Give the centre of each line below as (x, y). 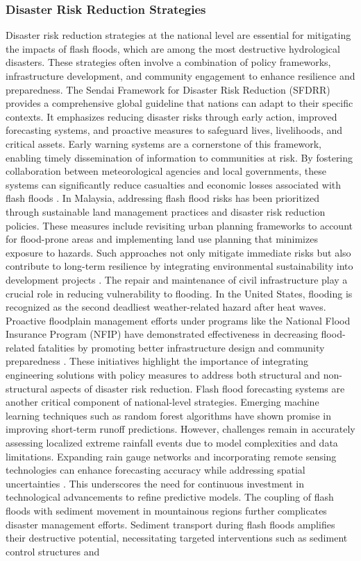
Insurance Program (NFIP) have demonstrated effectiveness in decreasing (162, 334)
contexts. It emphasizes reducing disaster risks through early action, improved (171, 116)
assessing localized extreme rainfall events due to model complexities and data (172, 443)
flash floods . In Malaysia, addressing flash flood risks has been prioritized (163, 198)
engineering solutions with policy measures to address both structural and (163, 375)
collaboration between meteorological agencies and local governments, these (166, 171)
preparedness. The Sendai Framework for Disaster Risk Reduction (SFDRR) (168, 89)
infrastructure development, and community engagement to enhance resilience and (180, 76)
